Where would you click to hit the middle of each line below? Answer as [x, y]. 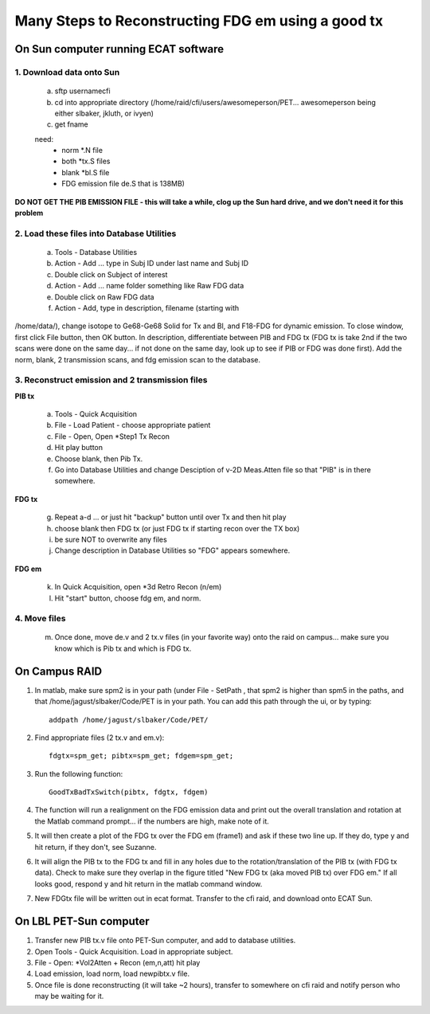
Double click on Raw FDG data [104, 297]
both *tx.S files [86, 161]
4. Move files [40, 619]
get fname [72, 124]
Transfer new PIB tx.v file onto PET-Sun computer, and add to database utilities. [165, 941]
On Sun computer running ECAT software [119, 49]
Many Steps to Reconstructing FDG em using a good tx [199, 21]
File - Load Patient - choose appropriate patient [133, 425]
